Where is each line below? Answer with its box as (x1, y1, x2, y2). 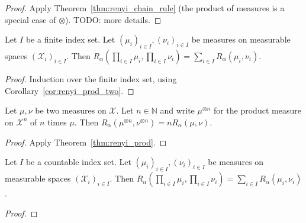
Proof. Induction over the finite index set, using (5, 72, 177, 85)
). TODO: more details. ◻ (65, 13, 162, 25)
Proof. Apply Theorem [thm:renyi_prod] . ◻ (5, 135, 167, 148)
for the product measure (213, 104, 301, 117)
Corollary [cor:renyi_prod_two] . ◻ (5, 84, 134, 96)
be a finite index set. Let (25, 33, 115, 46)
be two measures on (35, 104, 107, 117)
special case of (5, 13, 56, 25)
